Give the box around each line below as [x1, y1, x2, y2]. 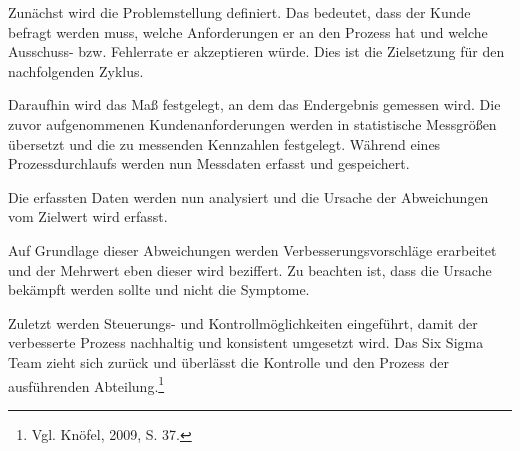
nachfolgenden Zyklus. [8, 60, 144, 81]
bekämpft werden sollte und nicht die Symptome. [8, 279, 310, 300]
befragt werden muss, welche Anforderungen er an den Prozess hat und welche [8, 21, 488, 42]
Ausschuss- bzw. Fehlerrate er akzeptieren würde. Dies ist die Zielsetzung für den [8, 41, 505, 62]
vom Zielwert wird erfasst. [8, 206, 168, 227]
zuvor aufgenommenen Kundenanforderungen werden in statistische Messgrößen [8, 113, 497, 134]
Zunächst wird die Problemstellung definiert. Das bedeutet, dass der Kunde [8, 2, 471, 22]
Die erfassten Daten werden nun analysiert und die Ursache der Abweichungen [8, 186, 489, 207]
